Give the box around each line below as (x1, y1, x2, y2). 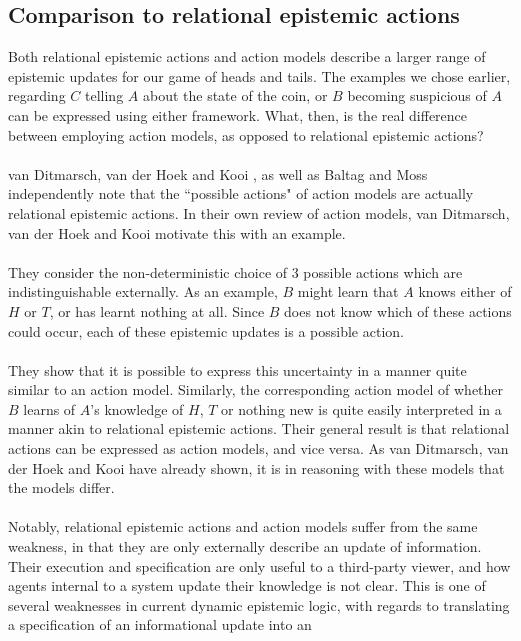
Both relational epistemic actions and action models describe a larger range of (8, 46, 486, 67)
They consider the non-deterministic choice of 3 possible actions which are (8, 261, 463, 282)
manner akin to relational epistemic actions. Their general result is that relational (8, 418, 510, 439)
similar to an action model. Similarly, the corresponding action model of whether (8, 379, 504, 400)
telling (85, 85, 124, 106)
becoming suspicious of (347, 85, 487, 106)
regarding (8, 85, 66, 106)
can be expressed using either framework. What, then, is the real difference (8, 104, 468, 125)
